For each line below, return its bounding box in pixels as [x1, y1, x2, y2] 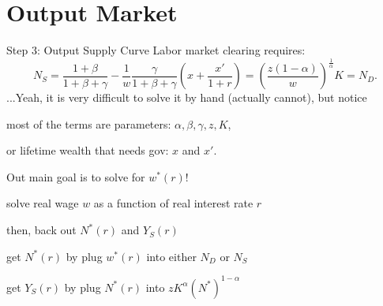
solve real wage [6, 195, 79, 211]
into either [146, 248, 197, 264]
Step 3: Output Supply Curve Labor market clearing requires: [6, 42, 306, 58]
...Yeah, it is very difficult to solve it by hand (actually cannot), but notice [6, 89, 367, 106]
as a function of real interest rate [93, 195, 253, 211]
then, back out [6, 222, 77, 238]
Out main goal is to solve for [6, 168, 145, 185]
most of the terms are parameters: [6, 115, 171, 132]
